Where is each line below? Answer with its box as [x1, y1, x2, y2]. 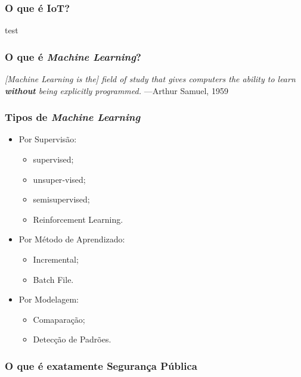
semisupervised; [33, 193, 90, 205]
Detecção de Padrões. [33, 333, 111, 345]
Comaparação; [33, 313, 85, 325]
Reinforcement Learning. [33, 213, 123, 225]
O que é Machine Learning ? [5, 49, 141, 64]
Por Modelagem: [18, 293, 79, 306]
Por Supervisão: [18, 133, 77, 145]
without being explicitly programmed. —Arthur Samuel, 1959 [5, 84, 228, 96]
